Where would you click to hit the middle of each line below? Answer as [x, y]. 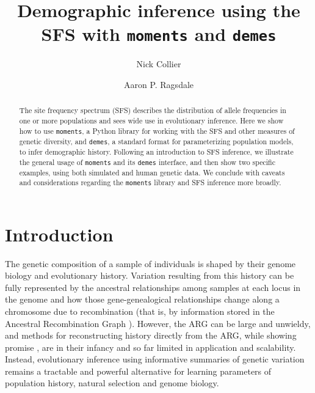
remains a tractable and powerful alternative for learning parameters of [138, 371]
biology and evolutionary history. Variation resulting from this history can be [150, 275]
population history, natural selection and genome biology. [112, 383]
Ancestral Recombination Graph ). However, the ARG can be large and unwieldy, [158, 323]
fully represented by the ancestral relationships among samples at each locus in [153, 287]
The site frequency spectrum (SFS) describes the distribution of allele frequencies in [153, 110]
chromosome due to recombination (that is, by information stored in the [140, 311]
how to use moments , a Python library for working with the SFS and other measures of [157, 130]
